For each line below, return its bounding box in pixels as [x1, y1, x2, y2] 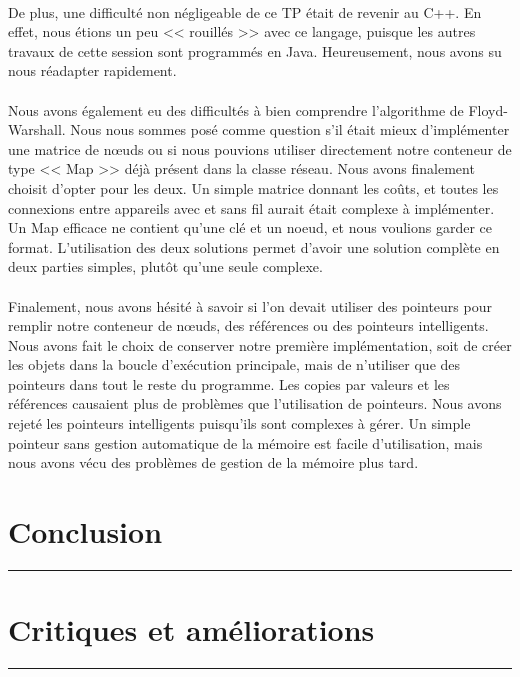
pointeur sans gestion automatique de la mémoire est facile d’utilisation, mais [8, 432, 483, 453]
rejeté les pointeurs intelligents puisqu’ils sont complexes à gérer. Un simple [8, 413, 471, 434]
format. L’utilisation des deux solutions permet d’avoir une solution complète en [8, 236, 500, 257]
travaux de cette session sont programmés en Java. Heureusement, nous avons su [8, 40, 502, 61]
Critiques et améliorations [8, 609, 375, 650]
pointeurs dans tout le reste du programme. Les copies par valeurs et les [8, 373, 450, 394]
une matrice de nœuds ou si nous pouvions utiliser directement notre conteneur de [8, 138, 512, 159]
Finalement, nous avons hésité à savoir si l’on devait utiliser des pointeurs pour [8, 295, 492, 316]
